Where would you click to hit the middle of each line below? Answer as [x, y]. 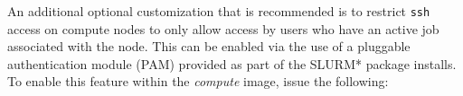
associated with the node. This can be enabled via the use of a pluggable [209, 46]
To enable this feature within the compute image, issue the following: [198, 81]
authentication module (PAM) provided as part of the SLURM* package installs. [232, 63]
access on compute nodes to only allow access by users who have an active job [223, 28]
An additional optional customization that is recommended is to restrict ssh [219, 11]
